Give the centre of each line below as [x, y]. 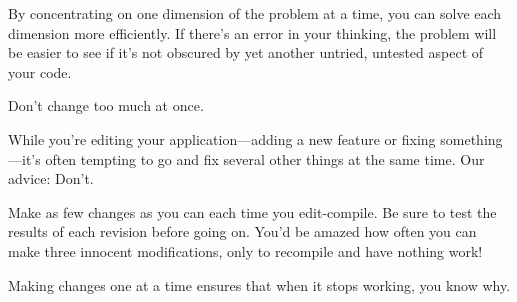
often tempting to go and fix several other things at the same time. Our [265, 158]
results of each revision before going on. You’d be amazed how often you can [242, 231]
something [471, 138]
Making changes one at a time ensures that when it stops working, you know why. [259, 284]
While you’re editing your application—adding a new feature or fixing [222, 138]
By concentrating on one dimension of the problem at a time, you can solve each [255, 13]
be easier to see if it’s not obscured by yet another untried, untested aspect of [246, 52]
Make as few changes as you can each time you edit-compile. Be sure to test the [252, 211]
